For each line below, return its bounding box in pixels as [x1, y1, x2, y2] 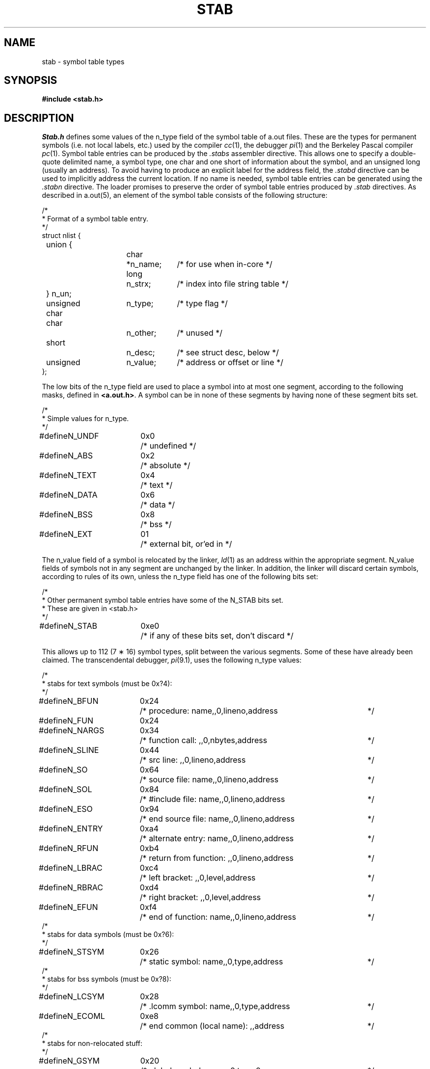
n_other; [126, 328, 157, 338]
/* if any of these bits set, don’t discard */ [140, 631, 294, 641]
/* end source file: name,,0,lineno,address [139, 814, 295, 824]
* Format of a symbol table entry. [42, 214, 149, 223]
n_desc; [126, 347, 155, 358]
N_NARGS [67, 725, 105, 736]
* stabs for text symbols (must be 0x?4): [42, 679, 172, 688]
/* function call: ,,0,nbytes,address [139, 735, 268, 746]
